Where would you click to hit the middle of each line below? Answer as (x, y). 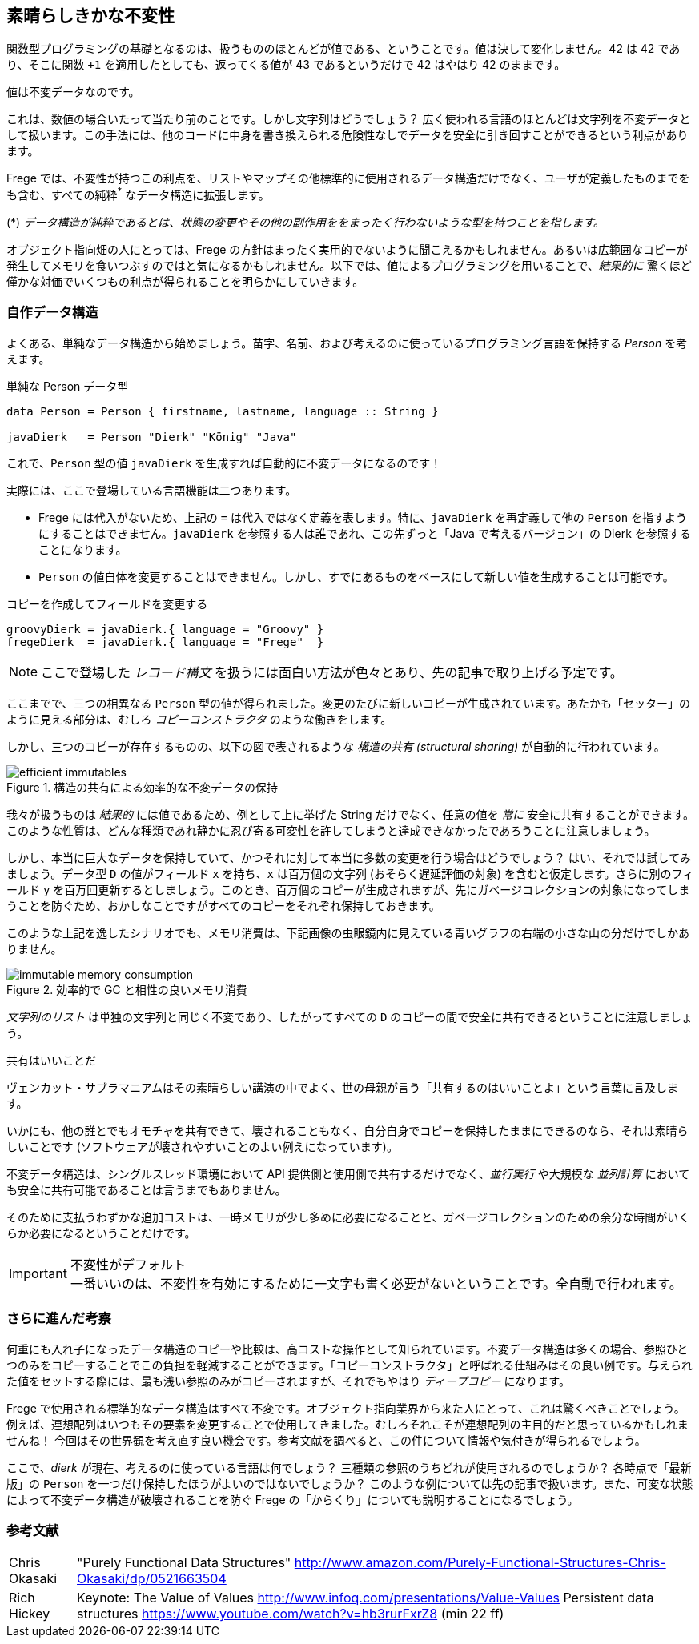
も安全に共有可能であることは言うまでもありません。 (147, 1189)
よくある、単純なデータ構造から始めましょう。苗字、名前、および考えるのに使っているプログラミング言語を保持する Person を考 (347, 343)
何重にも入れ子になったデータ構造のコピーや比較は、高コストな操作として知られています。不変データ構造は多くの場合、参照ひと (347, 1349)
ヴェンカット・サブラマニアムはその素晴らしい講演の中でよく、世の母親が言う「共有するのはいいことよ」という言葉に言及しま (343, 1087)
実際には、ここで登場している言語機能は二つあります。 (152, 490)
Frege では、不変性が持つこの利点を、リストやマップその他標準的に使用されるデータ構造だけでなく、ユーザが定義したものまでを (348, 178)
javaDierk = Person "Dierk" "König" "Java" (152, 437)
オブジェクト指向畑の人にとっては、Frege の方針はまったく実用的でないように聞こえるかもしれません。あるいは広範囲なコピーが (347, 250)
